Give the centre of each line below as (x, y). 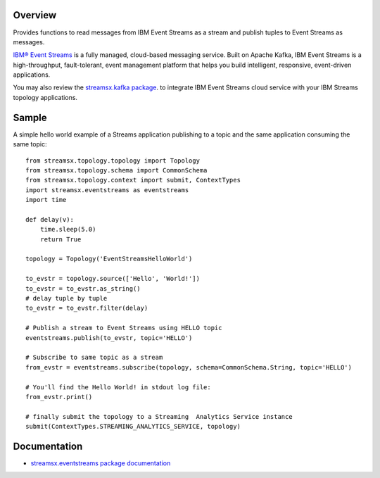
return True (61, 239)
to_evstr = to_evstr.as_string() (83, 288)
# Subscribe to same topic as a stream (94, 358)
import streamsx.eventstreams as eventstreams (107, 190)
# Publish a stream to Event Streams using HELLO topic (124, 328)
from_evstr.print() (59, 397)
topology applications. (45, 97)
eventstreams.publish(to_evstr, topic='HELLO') (109, 338)
